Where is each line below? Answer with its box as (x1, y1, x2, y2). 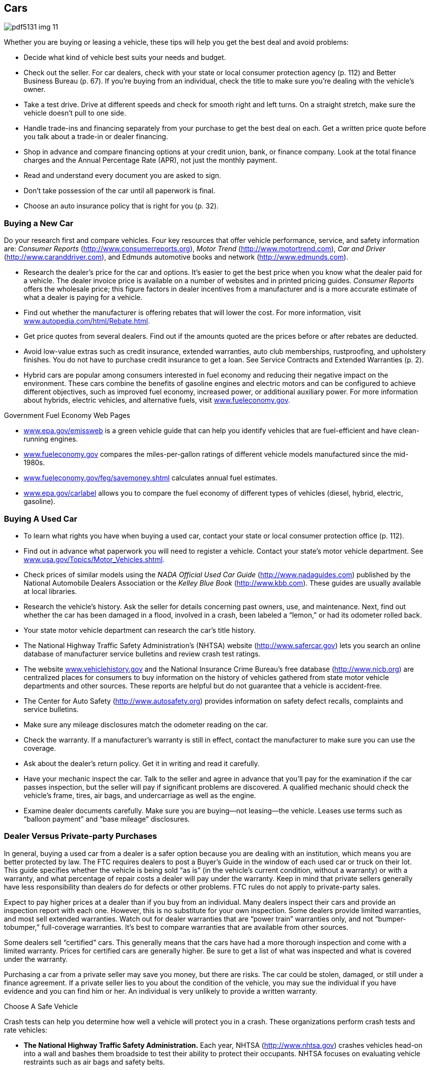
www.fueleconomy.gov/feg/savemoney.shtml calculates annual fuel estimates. (24, 474, 278, 482)
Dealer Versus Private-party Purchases (4, 831, 157, 841)
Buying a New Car (4, 218, 74, 228)
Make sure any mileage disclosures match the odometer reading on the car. (24, 720, 268, 729)
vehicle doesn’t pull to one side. (24, 109, 126, 118)
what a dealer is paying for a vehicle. (24, 293, 143, 302)
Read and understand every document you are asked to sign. (24, 171, 221, 180)
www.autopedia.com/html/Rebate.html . (24, 317, 150, 326)
